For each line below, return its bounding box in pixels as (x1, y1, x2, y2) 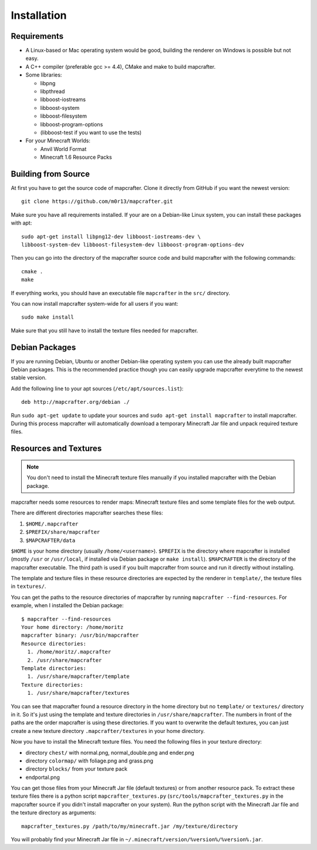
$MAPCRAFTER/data (25, 537, 76, 544)
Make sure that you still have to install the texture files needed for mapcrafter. (11, 327, 198, 334)
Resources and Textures (11, 444, 102, 454)
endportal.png (25, 774, 60, 781)
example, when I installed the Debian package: (11, 602, 124, 609)
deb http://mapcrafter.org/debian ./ (21, 399, 130, 406)
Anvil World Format (40, 145, 87, 152)
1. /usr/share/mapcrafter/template (27, 673, 130, 680)
